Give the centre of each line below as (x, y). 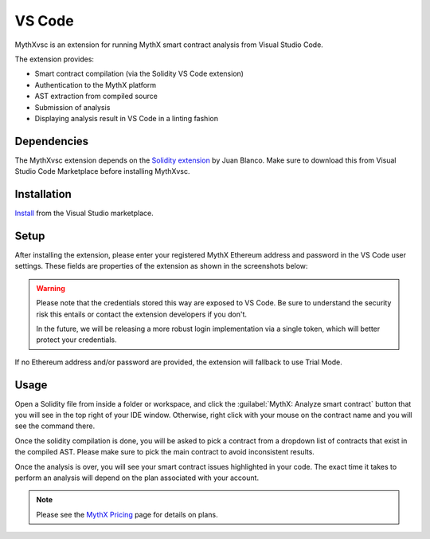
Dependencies (52, 141)
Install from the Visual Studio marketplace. (84, 213)
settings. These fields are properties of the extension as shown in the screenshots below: (161, 266)
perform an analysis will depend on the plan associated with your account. (137, 478)
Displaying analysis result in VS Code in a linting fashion (127, 118)
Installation (43, 194)
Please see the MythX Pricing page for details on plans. (127, 514)
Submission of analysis (72, 107)
